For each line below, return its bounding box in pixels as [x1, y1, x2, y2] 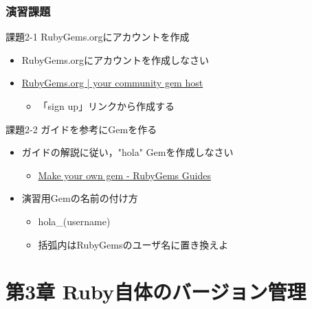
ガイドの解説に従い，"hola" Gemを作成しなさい [21, 145, 234, 159]
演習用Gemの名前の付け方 [21, 191, 138, 205]
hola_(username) [38, 214, 111, 228]
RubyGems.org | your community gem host [21, 76, 203, 90]
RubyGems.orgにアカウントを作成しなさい [21, 52, 210, 67]
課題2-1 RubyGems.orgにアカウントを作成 [5, 30, 190, 44]
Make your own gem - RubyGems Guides [38, 168, 211, 182]
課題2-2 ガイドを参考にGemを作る [5, 122, 157, 136]
